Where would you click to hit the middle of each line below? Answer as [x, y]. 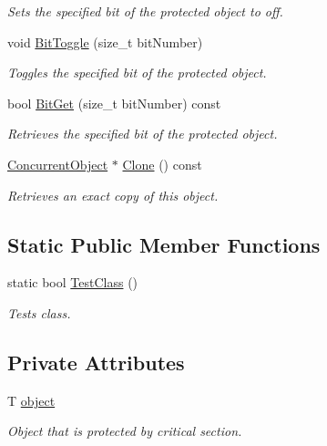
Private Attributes [96, 362]
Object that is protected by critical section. [125, 431]
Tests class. [39, 312]
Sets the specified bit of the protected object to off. [145, 11]
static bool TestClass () [73, 282]
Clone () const [162, 164]
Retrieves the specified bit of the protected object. [143, 134]
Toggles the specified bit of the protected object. [137, 73]
